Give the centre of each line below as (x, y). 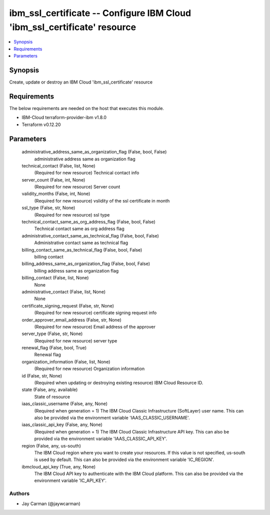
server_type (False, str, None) (52, 334)
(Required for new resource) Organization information (89, 369)
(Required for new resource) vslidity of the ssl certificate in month (102, 200)
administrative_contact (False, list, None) (64, 291)
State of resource (52, 396)
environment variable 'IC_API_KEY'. (70, 480)
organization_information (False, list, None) (66, 361)
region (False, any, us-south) (51, 445)
